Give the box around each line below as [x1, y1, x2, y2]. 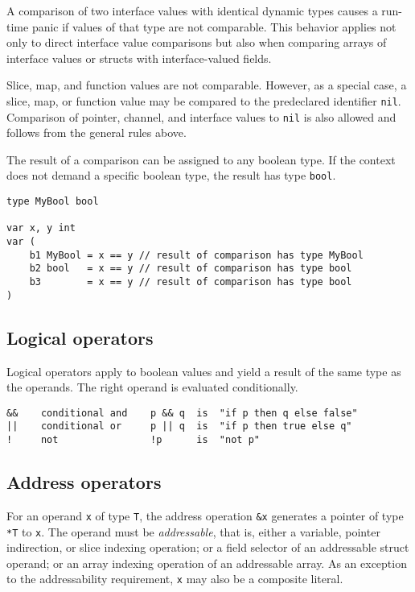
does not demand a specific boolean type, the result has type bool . [6, 167, 336, 184]
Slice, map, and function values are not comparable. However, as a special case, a [6, 77, 407, 93]
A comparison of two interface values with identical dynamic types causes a [6, 2, 378, 19]
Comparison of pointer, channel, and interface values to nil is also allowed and [6, 108, 397, 125]
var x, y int [6, 222, 76, 234]
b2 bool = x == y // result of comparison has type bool [29, 263, 352, 275]
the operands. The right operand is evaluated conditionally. [6, 379, 298, 395]
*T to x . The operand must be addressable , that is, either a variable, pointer [6, 523, 380, 540]
